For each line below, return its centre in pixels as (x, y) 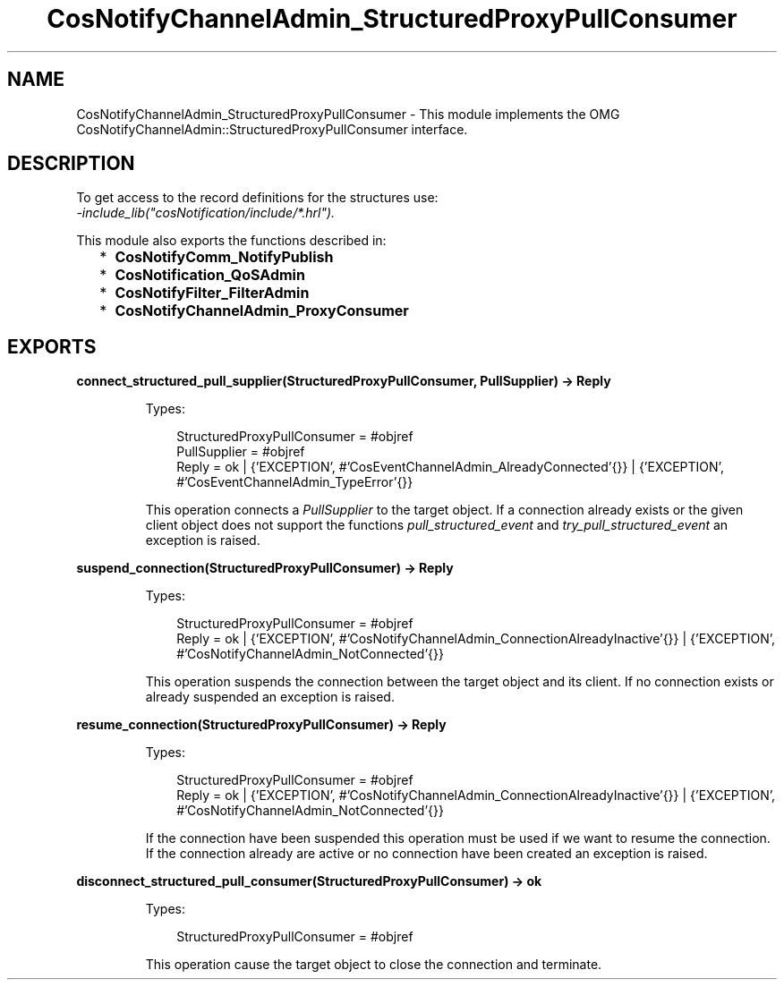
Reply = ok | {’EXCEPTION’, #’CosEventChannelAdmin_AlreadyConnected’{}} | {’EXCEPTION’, (450, 467)
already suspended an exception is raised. (270, 697)
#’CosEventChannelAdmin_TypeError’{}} (295, 482)
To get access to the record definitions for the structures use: (257, 198)
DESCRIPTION (71, 164)
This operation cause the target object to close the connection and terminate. (374, 965)
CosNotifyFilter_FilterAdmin (212, 293)
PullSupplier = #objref (241, 452)
